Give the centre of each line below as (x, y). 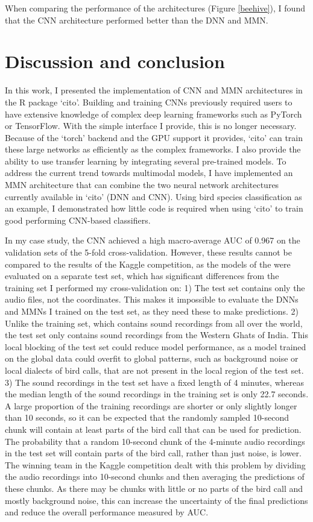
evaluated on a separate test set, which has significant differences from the (142, 276)
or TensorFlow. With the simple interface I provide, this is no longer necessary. (151, 126)
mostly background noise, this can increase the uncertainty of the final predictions (156, 500)
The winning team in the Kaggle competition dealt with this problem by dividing (155, 464)
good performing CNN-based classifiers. (78, 220)
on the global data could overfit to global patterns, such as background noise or (152, 358)
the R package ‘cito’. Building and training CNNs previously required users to (149, 102)
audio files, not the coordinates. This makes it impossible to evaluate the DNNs (152, 299)
